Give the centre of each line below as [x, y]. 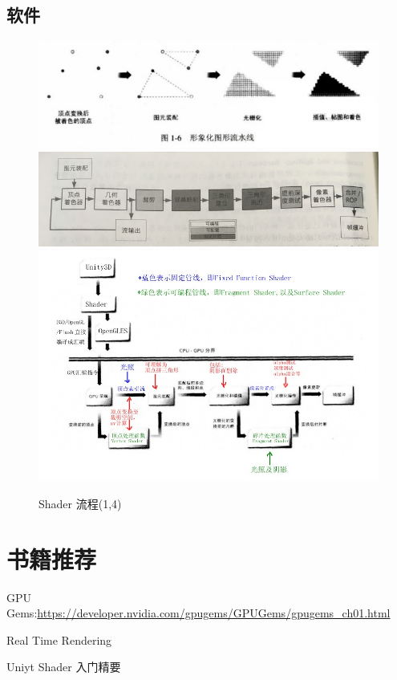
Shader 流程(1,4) [80, 503]
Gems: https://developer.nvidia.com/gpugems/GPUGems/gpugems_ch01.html [198, 613]
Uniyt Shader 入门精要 [64, 667]
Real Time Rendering [59, 639]
